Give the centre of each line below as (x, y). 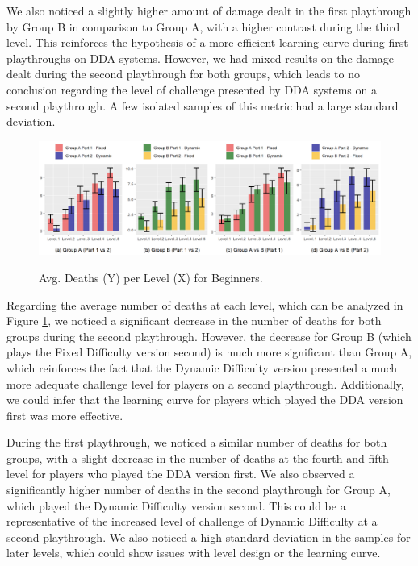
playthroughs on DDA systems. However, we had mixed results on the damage (201, 58)
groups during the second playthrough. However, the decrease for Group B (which (209, 336)
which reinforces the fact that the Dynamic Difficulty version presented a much (202, 367)
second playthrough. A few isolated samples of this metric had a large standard (203, 105)
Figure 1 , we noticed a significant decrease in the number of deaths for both (194, 320)
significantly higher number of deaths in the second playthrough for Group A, (199, 490)
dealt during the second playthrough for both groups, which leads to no (183, 74)
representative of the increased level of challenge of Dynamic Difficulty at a (192, 521)
